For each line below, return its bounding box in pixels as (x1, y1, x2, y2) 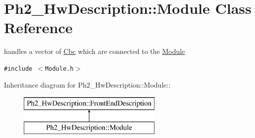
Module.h (45, 65, 74, 72)
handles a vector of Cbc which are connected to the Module (4, 46, 185, 56)
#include (4, 65, 33, 72)
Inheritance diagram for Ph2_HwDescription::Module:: (4, 79, 171, 90)
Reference (4, 17, 73, 38)
